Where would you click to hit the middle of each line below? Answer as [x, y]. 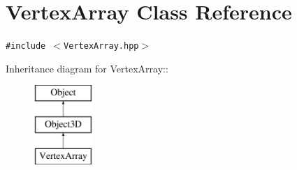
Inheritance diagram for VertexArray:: [87, 68]
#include [26, 46]
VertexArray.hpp [101, 46]
